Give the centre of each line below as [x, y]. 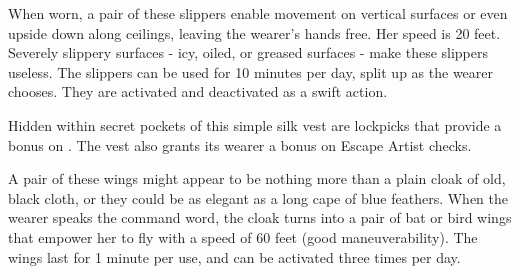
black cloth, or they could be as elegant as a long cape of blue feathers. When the [258, 197]
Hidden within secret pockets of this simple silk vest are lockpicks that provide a [255, 124]
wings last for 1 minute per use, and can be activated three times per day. [234, 256]
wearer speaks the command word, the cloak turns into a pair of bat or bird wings [260, 217]
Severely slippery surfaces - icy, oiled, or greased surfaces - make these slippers [248, 52]
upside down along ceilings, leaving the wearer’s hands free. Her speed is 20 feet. [254, 32]
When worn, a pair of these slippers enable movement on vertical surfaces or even [258, 13]
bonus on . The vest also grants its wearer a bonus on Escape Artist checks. [240, 144]
